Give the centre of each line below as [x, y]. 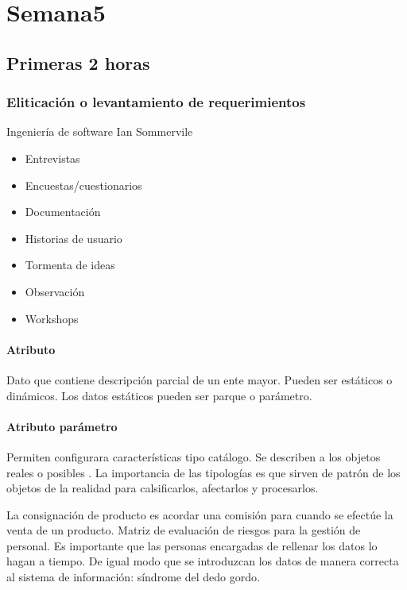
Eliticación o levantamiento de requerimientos [156, 102]
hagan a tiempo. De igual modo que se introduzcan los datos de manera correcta [203, 561]
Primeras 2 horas [78, 62]
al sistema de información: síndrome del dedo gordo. [133, 577]
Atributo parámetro [62, 426]
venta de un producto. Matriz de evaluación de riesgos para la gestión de [184, 530]
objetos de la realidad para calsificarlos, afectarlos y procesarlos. [163, 488]
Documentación [63, 212]
